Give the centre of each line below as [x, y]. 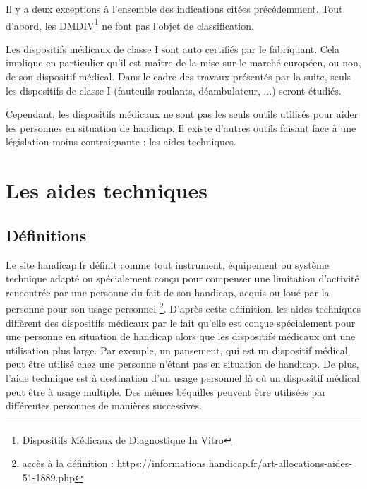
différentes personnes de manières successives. [104, 405]
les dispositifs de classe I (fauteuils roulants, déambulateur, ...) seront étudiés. [174, 90]
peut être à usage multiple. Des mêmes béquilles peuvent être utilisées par [166, 391]
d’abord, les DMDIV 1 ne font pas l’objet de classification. [130, 24]
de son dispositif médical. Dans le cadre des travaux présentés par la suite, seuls [179, 77]
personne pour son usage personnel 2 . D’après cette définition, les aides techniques [183, 308]
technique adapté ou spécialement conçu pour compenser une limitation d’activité [182, 278]
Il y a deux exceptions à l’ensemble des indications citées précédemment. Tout [174, 8]
